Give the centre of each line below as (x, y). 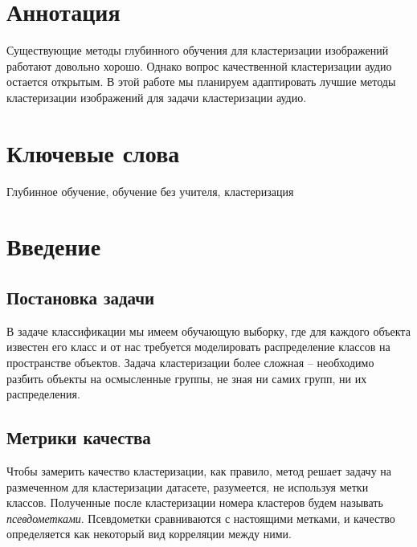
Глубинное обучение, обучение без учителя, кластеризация (150, 191)
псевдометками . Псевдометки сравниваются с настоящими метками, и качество (201, 518)
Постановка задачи (81, 297)
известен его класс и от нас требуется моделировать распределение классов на (198, 347)
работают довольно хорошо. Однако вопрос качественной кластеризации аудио (199, 65)
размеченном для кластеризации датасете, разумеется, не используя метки (188, 486)
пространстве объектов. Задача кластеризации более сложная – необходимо (190, 362)
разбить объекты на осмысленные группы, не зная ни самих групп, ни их (187, 378)
